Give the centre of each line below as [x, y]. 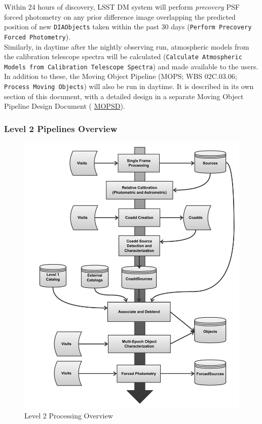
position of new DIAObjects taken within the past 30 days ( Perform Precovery [128, 27]
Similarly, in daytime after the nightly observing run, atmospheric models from [127, 46]
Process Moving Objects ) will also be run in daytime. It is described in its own [129, 86]
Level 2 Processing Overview [69, 416]
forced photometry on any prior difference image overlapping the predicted [120, 16]
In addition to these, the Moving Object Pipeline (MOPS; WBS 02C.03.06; [121, 76]
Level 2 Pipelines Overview [61, 128]
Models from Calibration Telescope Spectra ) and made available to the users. [131, 66]
